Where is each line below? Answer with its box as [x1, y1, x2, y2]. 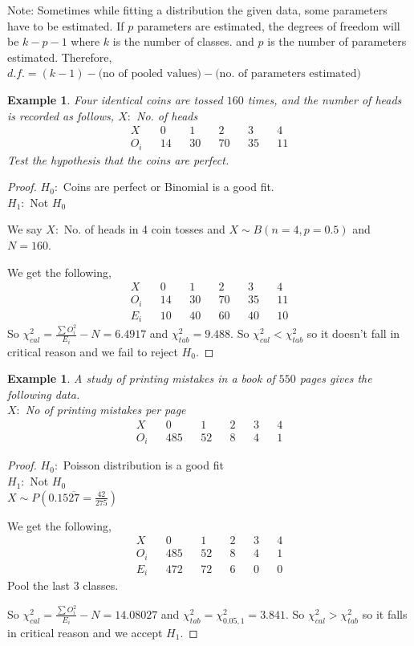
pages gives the [299, 370, 372, 387]
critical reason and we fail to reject [7, 343, 178, 360]
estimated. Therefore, [7, 48, 112, 65]
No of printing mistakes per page [25, 401, 186, 418]
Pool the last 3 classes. [7, 577, 119, 594]
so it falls [362, 605, 408, 622]
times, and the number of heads [247, 91, 402, 108]
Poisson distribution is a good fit [63, 457, 224, 473]
